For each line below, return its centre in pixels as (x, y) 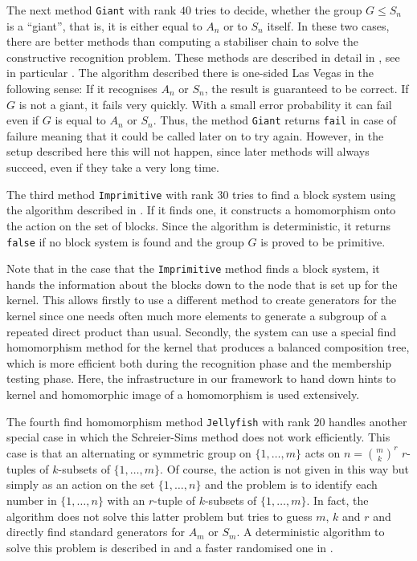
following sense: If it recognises (82, 89)
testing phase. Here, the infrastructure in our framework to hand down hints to (201, 378)
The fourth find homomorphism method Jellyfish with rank (158, 421)
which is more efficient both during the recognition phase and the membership (199, 362)
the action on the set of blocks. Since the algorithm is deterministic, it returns (199, 225)
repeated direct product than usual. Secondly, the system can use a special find (202, 331)
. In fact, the (337, 500)
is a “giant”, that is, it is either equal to (104, 25)
